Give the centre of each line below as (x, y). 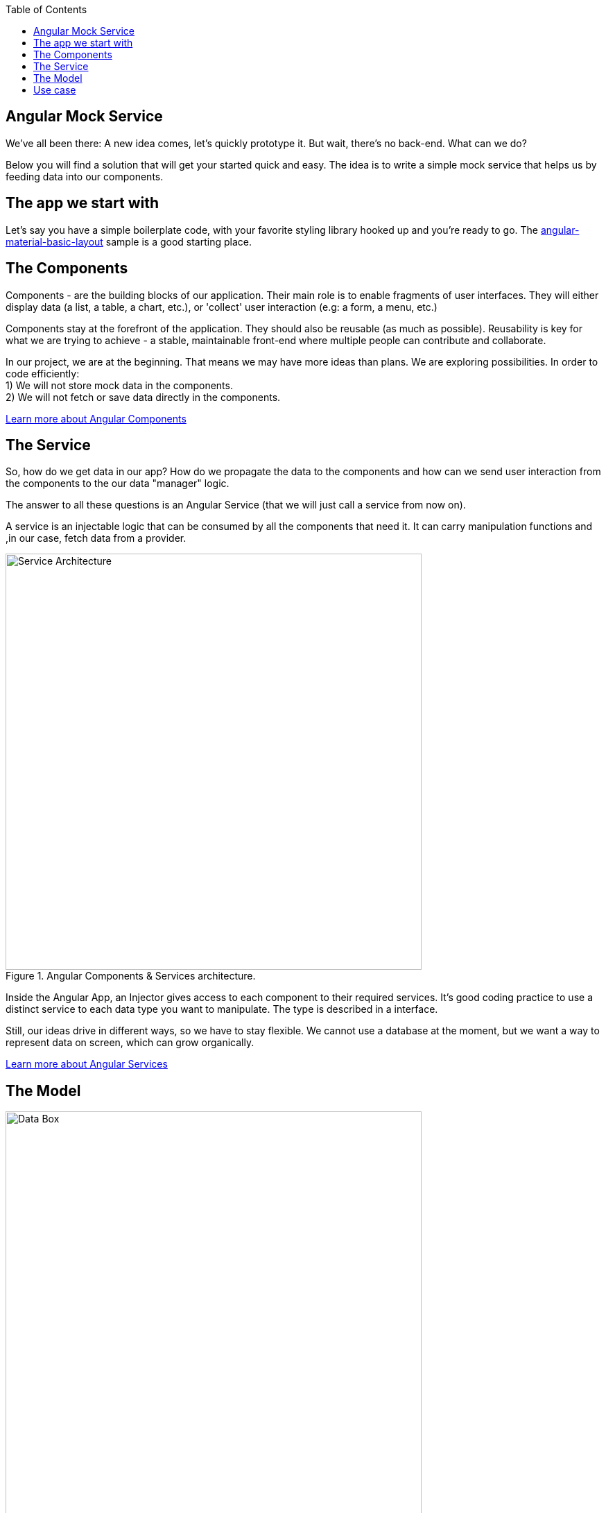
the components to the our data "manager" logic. (118, 484)
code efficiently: (43, 373)
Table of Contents (46, 9)
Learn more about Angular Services (87, 1064)
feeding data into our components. (85, 176)
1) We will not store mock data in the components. (119, 385)
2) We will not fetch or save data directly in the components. (143, 397)
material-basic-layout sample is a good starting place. (129, 241)
